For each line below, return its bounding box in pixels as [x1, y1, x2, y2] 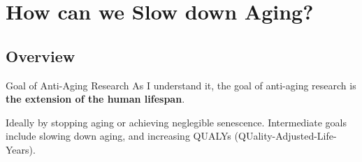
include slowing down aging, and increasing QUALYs [6, 128, 231, 143]
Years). [6, 142, 36, 156]
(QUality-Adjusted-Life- [234, 128, 337, 143]
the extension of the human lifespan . [6, 91, 185, 106]
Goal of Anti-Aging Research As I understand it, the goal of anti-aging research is [6, 78, 356, 92]
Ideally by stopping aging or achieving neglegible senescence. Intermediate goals [6, 115, 347, 129]
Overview [6, 45, 75, 66]
